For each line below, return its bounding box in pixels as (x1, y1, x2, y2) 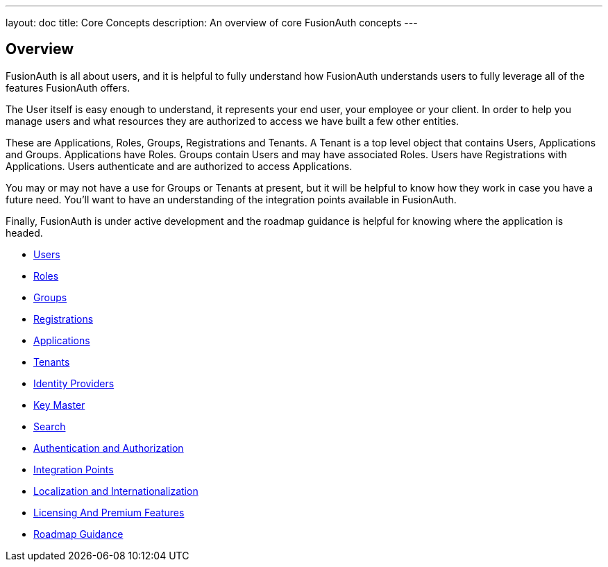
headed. (6, 226, 43, 239)
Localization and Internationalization (33, 484, 199, 497)
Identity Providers (33, 377, 115, 389)
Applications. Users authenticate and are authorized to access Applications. (6, 160, 353, 172)
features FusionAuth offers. (6, 81, 130, 94)
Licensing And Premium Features (33, 506, 185, 518)
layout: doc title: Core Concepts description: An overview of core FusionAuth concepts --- (6, 17, 418, 28)
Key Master (33, 398, 85, 411)
